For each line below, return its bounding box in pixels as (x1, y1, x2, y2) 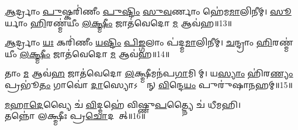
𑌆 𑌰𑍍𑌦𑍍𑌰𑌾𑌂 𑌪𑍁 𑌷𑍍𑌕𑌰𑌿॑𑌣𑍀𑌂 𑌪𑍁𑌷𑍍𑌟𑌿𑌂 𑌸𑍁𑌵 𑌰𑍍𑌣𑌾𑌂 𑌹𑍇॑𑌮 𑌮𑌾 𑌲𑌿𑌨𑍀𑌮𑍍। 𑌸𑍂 (5, 5, 292, 17)
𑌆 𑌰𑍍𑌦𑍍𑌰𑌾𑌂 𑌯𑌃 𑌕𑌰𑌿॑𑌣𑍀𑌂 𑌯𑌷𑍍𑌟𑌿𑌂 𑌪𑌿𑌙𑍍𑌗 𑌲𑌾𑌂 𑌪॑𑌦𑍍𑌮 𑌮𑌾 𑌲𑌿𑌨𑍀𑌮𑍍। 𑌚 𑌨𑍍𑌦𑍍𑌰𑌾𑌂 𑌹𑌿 (5, 36, 272, 48)
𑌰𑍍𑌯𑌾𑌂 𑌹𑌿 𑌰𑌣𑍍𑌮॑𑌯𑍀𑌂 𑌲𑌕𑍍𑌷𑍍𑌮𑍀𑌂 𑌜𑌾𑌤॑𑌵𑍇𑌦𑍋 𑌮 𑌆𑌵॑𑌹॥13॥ (5, 16, 232, 29)
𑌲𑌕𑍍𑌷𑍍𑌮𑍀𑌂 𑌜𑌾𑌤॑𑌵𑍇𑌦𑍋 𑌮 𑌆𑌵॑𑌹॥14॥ (19, 47, 170, 59)
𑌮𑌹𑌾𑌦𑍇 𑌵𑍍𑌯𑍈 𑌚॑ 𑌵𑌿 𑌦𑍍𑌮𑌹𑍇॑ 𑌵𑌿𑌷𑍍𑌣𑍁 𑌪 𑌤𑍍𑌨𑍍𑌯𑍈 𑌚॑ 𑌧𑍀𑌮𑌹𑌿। (5, 98, 241, 110)
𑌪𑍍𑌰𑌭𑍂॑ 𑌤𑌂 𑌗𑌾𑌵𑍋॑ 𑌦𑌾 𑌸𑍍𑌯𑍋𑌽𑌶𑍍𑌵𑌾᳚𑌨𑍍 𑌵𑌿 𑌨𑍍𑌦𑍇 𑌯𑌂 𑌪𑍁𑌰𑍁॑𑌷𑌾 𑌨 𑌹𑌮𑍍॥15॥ (5, 78, 293, 90)
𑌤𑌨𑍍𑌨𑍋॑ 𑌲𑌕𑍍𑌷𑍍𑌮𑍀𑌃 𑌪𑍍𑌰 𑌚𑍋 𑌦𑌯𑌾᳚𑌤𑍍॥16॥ (5, 110, 146, 122)
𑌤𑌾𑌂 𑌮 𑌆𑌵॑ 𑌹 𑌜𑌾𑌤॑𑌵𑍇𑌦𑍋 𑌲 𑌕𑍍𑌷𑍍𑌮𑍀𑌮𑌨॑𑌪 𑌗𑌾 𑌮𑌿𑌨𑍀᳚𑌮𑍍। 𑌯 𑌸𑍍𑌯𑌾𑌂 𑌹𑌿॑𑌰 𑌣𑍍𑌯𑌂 (5, 67, 293, 79)
